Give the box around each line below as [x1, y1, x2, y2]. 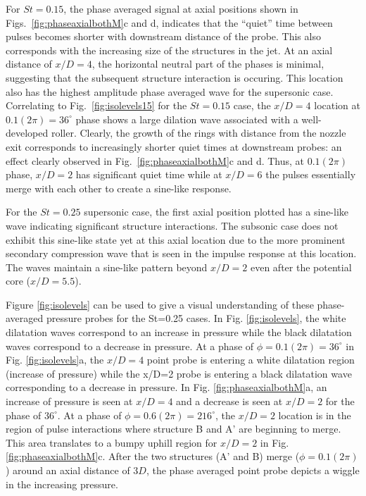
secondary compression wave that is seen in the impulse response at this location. [6, 246, 357, 261]
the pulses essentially [265, 167, 356, 182]
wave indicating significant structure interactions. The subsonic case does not [6, 218, 339, 232]
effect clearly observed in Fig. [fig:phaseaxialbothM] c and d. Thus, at [6, 153, 305, 168]
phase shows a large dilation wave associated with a [75, 111, 298, 126]
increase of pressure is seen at [6, 394, 133, 409]
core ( [6, 273, 31, 288]
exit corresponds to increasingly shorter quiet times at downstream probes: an [6, 139, 342, 154]
